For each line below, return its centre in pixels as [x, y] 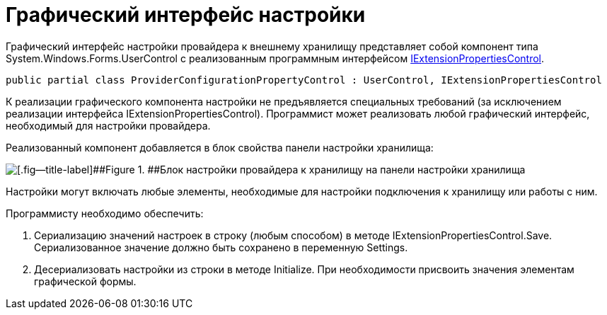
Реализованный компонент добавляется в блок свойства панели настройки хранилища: [220, 147]
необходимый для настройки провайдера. [108, 125]
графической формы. [85, 281]
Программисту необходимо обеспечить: [105, 213]
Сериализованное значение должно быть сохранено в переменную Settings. [221, 247]
